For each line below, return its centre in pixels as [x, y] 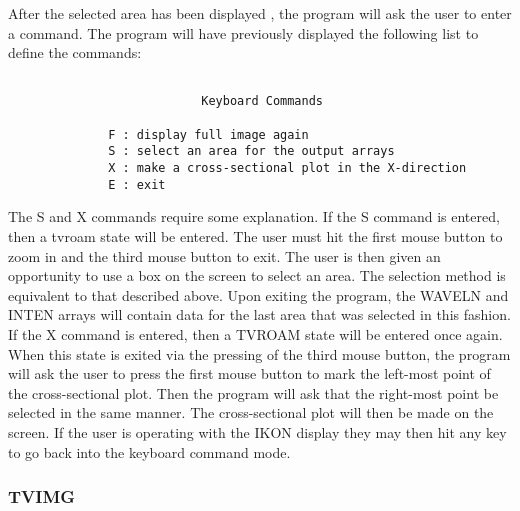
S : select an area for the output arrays [251, 151]
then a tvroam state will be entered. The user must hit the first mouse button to [255, 235]
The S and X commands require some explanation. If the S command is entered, [254, 216]
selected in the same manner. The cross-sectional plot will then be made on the [251, 412]
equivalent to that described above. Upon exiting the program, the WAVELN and [258, 294]
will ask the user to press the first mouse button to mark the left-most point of [249, 373]
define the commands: [75, 52]
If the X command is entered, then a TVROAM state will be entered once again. [255, 333]
